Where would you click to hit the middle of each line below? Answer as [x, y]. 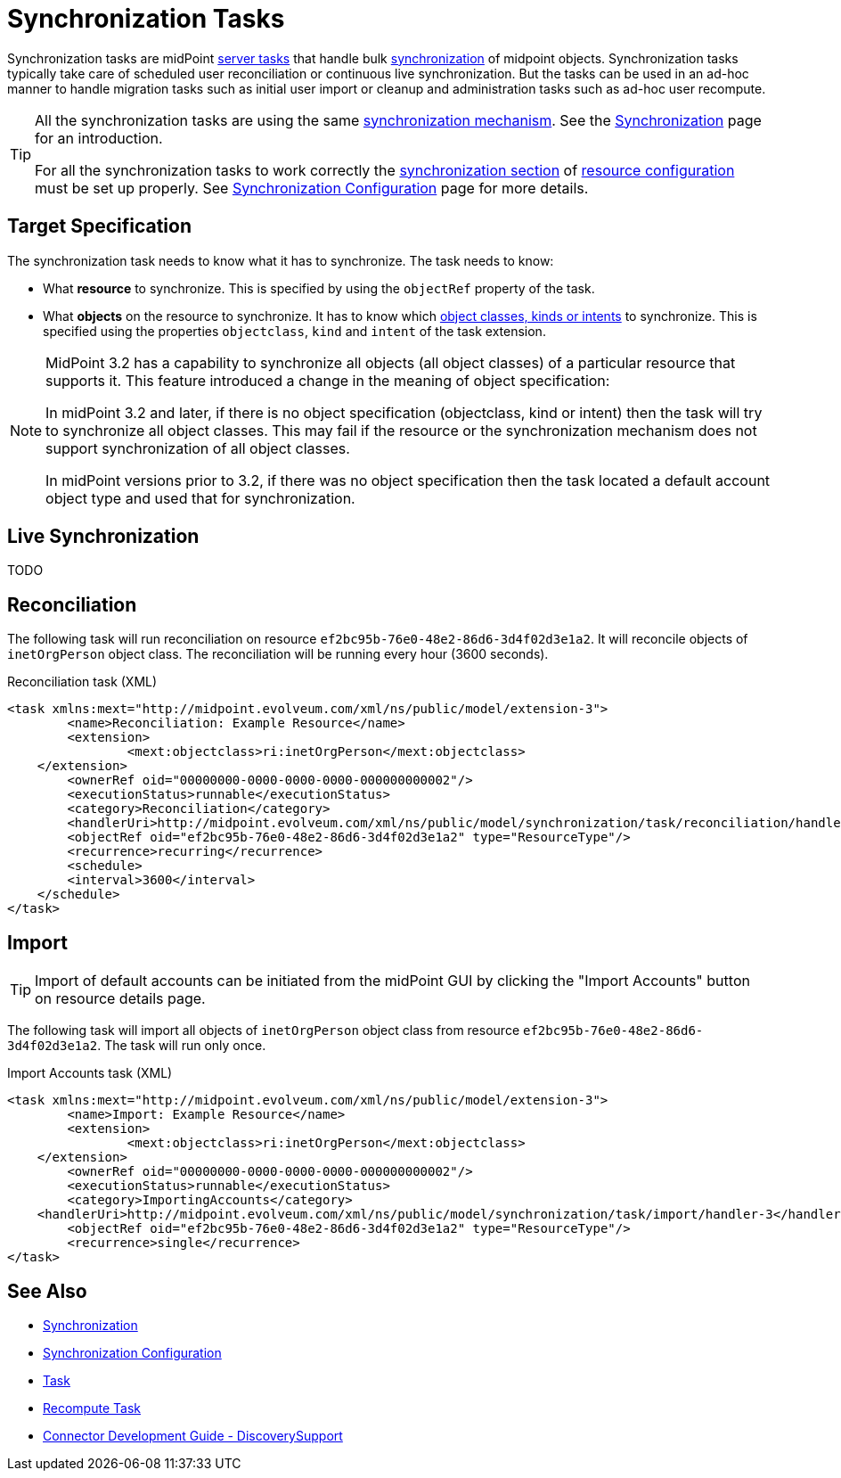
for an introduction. [99, 138]
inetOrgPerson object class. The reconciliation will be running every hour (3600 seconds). [278, 654]
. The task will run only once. [182, 1046]
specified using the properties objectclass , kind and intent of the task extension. [294, 331]
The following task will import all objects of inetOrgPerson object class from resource [264, 1030]
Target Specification [100, 226]
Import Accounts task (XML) [90, 1073]
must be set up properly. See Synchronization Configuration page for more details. [312, 188]
